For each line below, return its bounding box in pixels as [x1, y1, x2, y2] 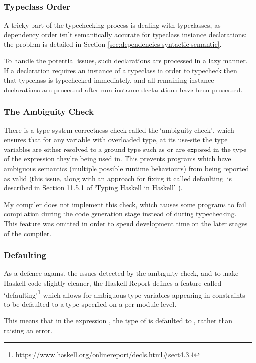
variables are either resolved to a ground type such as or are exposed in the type [4, 144, 247, 154]
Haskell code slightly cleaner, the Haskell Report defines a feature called [4, 277, 222, 288]
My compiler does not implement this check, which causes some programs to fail [4, 199, 246, 209]
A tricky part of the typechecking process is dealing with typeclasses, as [4, 20, 221, 30]
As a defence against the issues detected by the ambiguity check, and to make [4, 268, 239, 278]
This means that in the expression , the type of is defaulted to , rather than [4, 315, 233, 326]
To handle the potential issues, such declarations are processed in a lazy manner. [4, 56, 248, 65]
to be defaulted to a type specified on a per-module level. [4, 299, 177, 309]
